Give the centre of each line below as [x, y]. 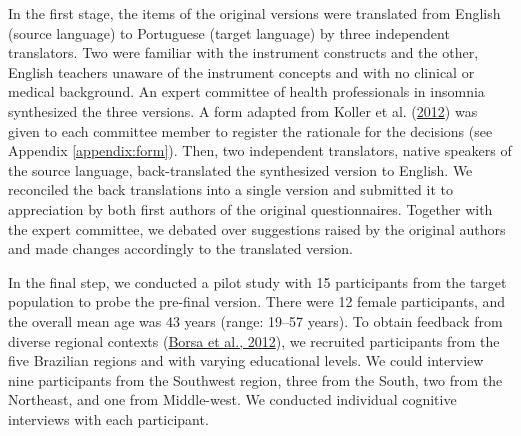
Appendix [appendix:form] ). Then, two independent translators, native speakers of [260, 150]
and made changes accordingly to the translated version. [180, 248]
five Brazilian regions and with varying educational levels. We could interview [246, 360]
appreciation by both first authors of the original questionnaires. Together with [250, 208]
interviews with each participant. [108, 418]
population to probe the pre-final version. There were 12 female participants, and [257, 301]
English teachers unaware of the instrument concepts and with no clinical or [241, 71]
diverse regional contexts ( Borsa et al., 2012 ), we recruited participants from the [254, 340]
